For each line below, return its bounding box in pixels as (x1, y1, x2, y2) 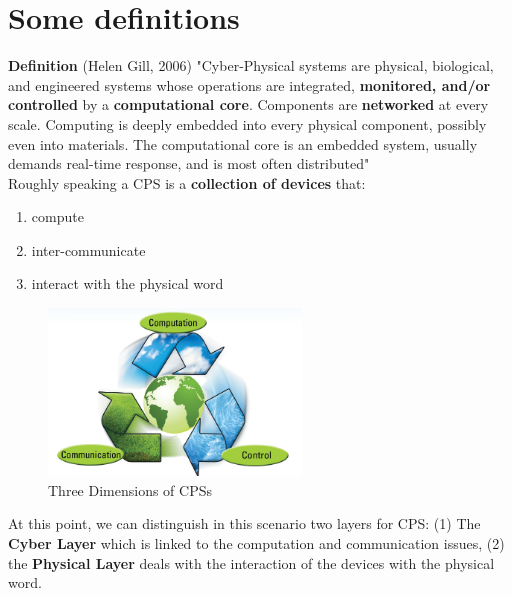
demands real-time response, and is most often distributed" (8, 153, 370, 174)
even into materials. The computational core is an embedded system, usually (8, 133, 478, 154)
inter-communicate (31, 239, 146, 260)
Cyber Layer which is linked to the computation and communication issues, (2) (8, 533, 505, 554)
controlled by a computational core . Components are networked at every (8, 94, 489, 115)
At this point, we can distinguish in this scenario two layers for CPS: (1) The (8, 513, 481, 534)
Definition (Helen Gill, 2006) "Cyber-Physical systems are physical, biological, (8, 55, 494, 76)
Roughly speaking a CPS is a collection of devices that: (8, 172, 366, 193)
